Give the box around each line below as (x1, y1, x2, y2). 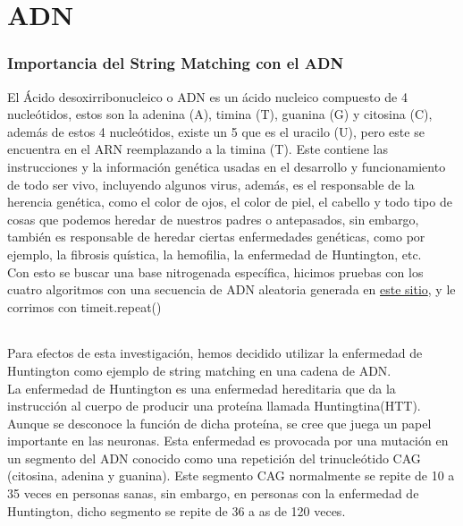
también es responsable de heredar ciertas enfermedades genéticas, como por (7, 227, 425, 246)
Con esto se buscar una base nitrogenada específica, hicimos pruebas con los (7, 262, 424, 281)
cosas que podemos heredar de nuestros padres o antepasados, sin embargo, (7, 209, 419, 228)
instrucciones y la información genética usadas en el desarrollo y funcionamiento (7, 157, 446, 175)
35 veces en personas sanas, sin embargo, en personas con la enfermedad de (7, 484, 419, 503)
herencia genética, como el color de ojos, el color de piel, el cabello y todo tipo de (7, 192, 452, 211)
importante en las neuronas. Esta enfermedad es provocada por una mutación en (7, 431, 449, 450)
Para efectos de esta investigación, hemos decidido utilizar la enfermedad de (7, 344, 423, 362)
